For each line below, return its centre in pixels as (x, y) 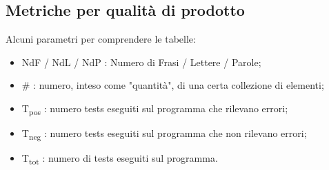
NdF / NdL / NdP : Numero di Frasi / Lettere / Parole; (141, 62)
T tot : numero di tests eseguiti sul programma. (120, 159)
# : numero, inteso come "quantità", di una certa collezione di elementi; (173, 85)
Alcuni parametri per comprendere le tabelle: (101, 39)
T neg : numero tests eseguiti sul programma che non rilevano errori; (164, 134)
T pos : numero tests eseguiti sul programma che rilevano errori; (155, 109)
